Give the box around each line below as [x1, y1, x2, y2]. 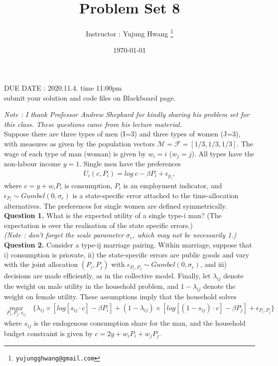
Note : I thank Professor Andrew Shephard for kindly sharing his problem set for [4, 109, 250, 120]
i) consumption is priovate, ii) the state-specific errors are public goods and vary [4, 249, 249, 259]
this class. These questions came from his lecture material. [4, 119, 182, 129]
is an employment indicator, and [123, 180, 222, 191]
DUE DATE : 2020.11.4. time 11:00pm [4, 82, 122, 93]
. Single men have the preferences [79, 158, 181, 168]
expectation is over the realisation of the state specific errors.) [4, 220, 193, 230]
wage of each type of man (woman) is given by [4, 148, 146, 158]
